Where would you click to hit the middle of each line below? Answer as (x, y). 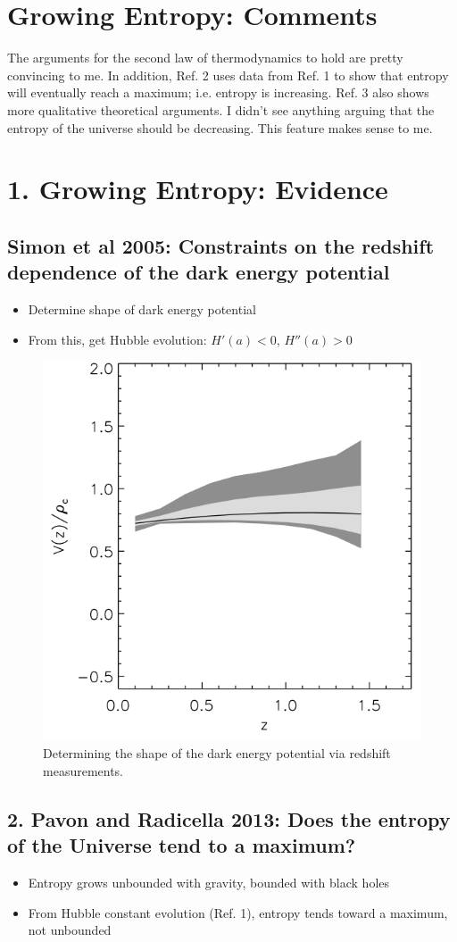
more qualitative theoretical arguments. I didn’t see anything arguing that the (221, 109)
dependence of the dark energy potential (199, 272)
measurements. (83, 770)
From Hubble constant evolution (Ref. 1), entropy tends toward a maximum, (238, 912)
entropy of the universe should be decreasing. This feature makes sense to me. (220, 127)
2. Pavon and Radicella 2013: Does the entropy (229, 818)
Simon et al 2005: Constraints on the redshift (221, 245)
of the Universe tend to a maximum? (182, 845)
